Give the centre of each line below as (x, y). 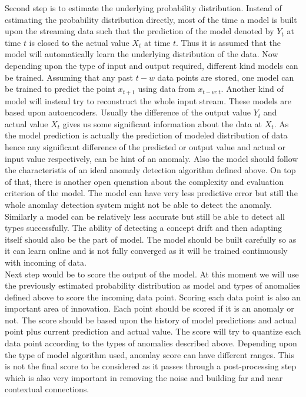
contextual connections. (47, 389)
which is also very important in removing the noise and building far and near (144, 377)
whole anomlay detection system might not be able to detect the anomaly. (138, 204)
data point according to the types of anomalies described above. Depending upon (151, 343)
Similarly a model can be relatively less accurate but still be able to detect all (145, 216)
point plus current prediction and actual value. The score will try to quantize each (153, 331)
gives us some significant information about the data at (162, 123)
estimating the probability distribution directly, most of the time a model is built (151, 19)
